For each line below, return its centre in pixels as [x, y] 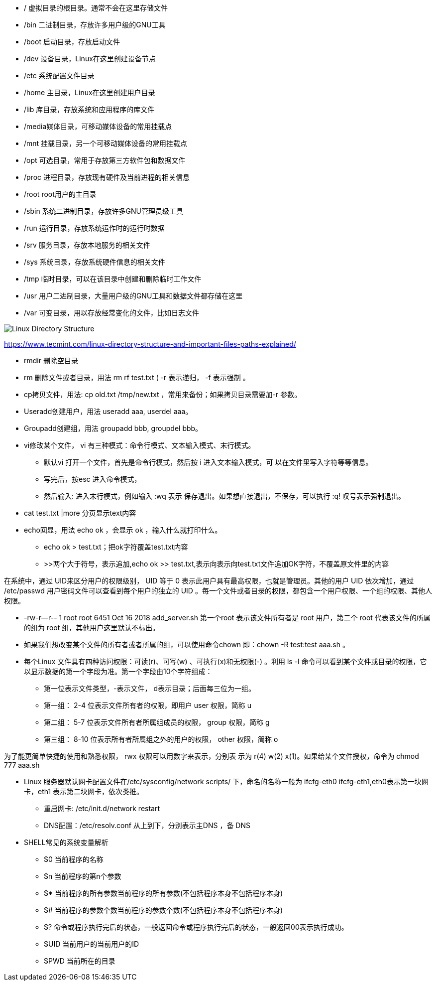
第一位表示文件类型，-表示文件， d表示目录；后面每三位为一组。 [150, 688]
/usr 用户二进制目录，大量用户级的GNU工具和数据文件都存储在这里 [133, 296]
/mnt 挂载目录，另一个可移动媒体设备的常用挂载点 [106, 143]
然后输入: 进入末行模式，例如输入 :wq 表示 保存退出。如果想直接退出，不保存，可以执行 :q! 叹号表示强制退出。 [225, 496]
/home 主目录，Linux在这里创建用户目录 [90, 92]
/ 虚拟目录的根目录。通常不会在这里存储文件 [96, 8]
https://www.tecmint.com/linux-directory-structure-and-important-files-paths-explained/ [150, 344]
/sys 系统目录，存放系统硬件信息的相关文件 [95, 262]
